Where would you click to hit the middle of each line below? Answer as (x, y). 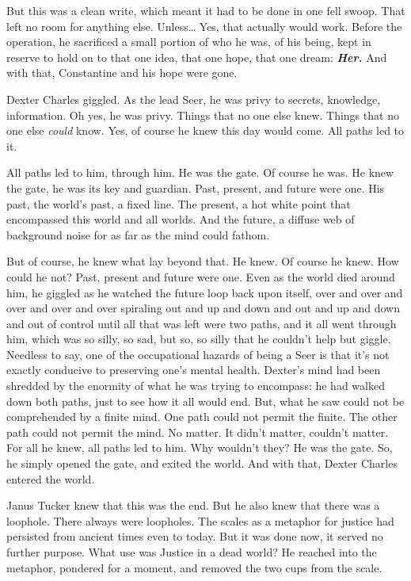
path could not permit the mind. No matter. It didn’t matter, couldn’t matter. (198, 432)
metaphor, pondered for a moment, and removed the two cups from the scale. (194, 567)
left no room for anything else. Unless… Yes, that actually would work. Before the (204, 26)
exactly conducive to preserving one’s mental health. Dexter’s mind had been (194, 370)
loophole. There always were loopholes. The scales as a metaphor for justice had (200, 520)
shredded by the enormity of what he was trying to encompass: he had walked (196, 386)
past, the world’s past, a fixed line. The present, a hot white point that (179, 203)
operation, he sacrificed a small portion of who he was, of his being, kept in (189, 42)
